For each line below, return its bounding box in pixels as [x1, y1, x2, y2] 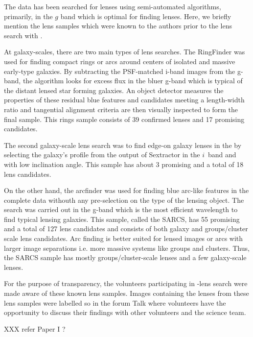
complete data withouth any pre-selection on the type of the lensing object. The [4, 194, 244, 205]
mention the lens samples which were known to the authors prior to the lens [4, 21, 232, 31]
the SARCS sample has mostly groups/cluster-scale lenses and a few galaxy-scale [4, 252, 247, 263]
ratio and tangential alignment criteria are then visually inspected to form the [4, 104, 238, 114]
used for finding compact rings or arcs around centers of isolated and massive [4, 56, 235, 66]
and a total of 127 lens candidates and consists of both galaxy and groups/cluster [4, 223, 248, 234]
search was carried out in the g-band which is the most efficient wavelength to [4, 204, 238, 215]
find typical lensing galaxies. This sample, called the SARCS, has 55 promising [4, 214, 240, 224]
